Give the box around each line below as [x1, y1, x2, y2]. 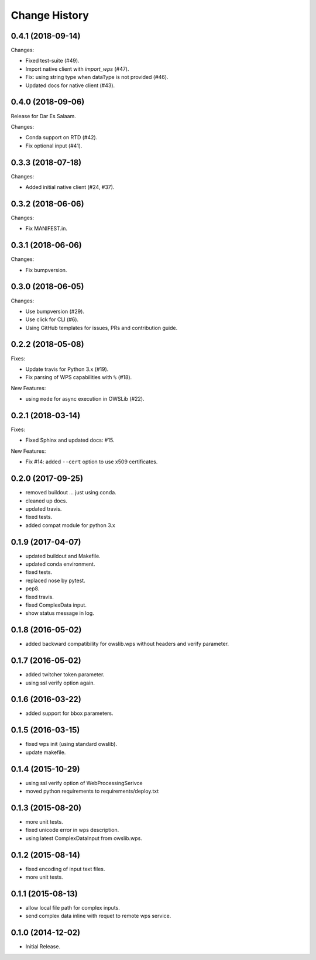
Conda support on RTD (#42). [25, 134, 98, 141]
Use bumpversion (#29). [25, 308, 85, 315]
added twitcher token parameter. [25, 671, 105, 678]
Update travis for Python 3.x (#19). [25, 366, 109, 373]
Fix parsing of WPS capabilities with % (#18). [25, 374, 132, 381]
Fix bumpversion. [25, 266, 67, 273]
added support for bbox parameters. [25, 710, 114, 717]
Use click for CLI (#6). [25, 316, 79, 323]
